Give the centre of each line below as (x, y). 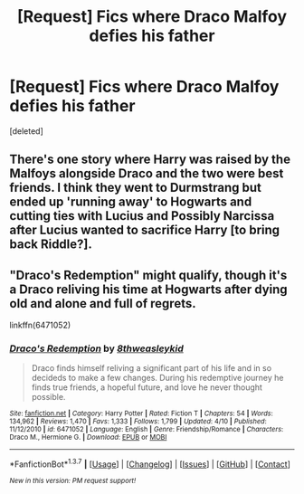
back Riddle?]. (51, 245)
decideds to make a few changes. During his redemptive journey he (157, 378)
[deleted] (26, 131)
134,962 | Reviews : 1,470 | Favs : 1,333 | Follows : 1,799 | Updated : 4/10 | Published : (138, 422)
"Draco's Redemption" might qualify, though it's (148, 275)
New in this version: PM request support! (73, 481)
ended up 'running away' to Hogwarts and (131, 202)
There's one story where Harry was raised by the (150, 160)
